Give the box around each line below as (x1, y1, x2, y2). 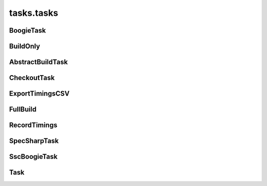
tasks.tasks (9, 7, 58, 18)
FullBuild (9, 105, 37, 114)
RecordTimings (9, 121, 58, 130)
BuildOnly (9, 42, 41, 50)
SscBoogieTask (9, 152, 58, 161)
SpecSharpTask (9, 137, 59, 145)
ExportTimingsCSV (9, 90, 70, 98)
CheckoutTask (9, 74, 55, 82)
